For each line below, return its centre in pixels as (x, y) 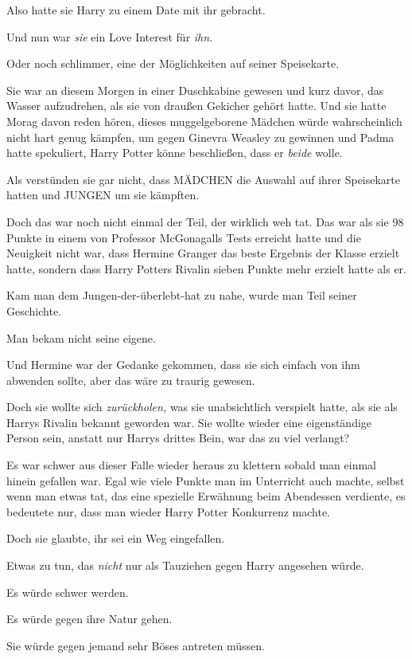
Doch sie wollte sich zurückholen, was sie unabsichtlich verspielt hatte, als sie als (202, 407)
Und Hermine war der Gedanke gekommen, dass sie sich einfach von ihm (183, 365)
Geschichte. (34, 310)
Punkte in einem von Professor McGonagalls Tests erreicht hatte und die (184, 237)
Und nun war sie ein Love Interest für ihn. (110, 36)
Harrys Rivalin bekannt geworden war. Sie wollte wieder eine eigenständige (189, 422)
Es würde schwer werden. (68, 592)
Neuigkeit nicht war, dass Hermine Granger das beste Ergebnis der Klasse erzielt (203, 253)
